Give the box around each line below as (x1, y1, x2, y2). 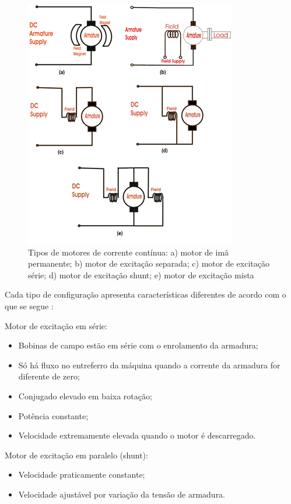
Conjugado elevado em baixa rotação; (18, 389, 152, 402)
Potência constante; (18, 409, 89, 422)
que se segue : (5, 299, 54, 312)
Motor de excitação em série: (5, 319, 107, 332)
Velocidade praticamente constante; (18, 468, 145, 481)
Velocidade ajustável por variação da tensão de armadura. (18, 488, 226, 500)
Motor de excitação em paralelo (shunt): (5, 448, 148, 461)
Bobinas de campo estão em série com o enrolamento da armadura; (18, 339, 258, 351)
